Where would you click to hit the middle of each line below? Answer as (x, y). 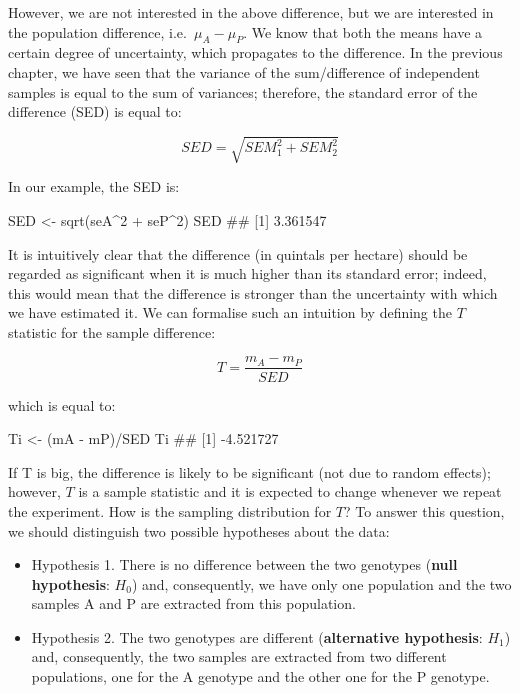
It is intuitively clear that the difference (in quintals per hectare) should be (238, 253)
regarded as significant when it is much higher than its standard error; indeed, (247, 273)
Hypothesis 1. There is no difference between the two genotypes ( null (244, 564)
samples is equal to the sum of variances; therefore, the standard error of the (243, 91)
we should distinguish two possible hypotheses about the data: (199, 530)
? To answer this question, (424, 510)
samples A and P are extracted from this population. (193, 603)
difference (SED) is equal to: (95, 111)
